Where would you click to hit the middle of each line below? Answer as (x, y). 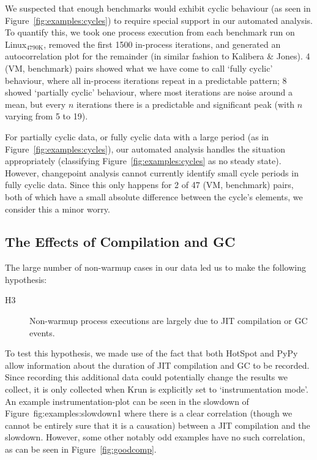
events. (42, 332)
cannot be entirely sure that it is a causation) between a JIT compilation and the (158, 425)
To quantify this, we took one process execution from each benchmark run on (150, 32)
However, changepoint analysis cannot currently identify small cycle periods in (152, 172)
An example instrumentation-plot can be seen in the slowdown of (127, 401)
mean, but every (35, 104)
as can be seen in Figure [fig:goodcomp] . (81, 449)
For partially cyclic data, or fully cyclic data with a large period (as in (137, 136)
